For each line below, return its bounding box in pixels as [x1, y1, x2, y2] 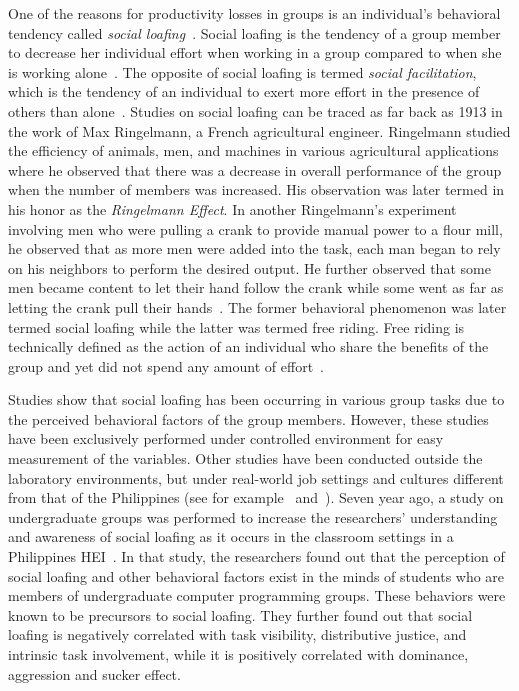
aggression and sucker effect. [8, 663, 181, 684]
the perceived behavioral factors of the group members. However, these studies [8, 408, 489, 429]
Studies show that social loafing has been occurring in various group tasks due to [8, 389, 505, 410]
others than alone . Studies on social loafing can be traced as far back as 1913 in [8, 100, 503, 121]
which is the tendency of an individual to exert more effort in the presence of [8, 81, 480, 102]
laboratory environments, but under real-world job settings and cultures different [8, 467, 504, 488]
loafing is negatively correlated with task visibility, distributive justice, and [8, 624, 467, 645]
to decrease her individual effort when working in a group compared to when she [8, 42, 502, 63]
